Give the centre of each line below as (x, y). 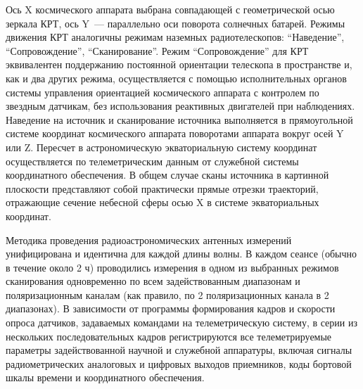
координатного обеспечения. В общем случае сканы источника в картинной (167, 175)
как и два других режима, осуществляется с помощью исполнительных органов (176, 78)
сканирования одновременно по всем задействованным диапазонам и (153, 281)
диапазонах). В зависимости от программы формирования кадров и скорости (171, 308)
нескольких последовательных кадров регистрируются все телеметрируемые (169, 336)
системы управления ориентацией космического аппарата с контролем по (163, 92)
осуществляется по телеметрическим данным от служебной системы (152, 161)
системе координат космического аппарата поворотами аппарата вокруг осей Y (175, 133)
